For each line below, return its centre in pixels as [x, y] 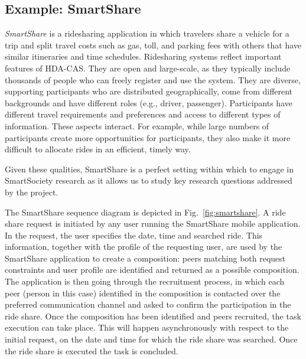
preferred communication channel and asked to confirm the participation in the [148, 304]
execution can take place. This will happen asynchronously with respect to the [147, 327]
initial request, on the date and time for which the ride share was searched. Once [151, 339]
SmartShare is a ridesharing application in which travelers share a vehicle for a [147, 33]
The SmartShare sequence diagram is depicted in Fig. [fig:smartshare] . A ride [145, 212]
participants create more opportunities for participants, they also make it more [148, 137]
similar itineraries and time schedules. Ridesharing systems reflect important [143, 56]
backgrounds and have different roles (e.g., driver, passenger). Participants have [149, 102]
